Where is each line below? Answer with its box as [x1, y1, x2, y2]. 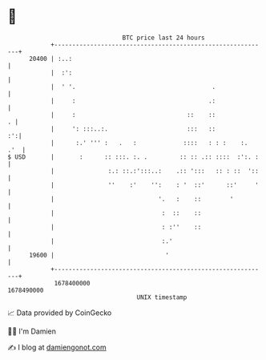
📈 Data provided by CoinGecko [7, 308, 112, 318]
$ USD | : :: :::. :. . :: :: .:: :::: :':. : [7, 152, 260, 161]
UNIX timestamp [136, 293, 187, 301]
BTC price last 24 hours [122, 34, 205, 42]
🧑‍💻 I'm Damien [7, 326, 57, 336]
